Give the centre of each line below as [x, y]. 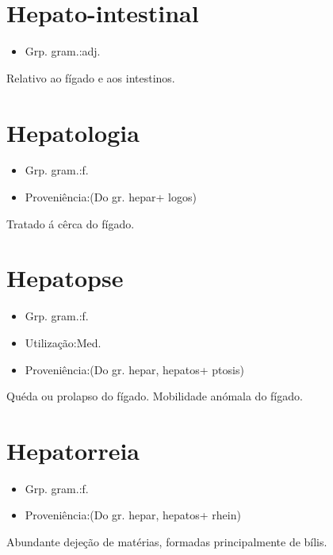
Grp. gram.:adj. [63, 51]
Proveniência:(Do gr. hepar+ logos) [111, 197]
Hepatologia [73, 132]
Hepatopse [65, 278]
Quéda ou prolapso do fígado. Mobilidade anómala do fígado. [155, 396]
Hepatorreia [73, 450]
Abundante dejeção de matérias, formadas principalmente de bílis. [167, 542]
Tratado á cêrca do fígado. [71, 223]
